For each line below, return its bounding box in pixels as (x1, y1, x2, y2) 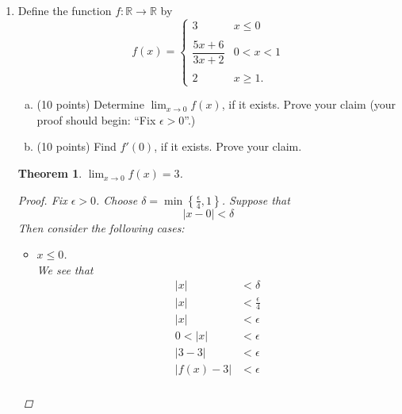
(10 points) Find (36, 138, 117, 155)
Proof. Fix (17, 191, 67, 208)
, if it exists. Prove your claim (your (221, 96, 396, 113)
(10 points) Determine (36, 96, 144, 113)
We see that (36, 261, 94, 278)
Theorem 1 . (17, 165, 82, 182)
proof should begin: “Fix (36, 111, 156, 128)
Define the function (17, 2, 112, 18)
